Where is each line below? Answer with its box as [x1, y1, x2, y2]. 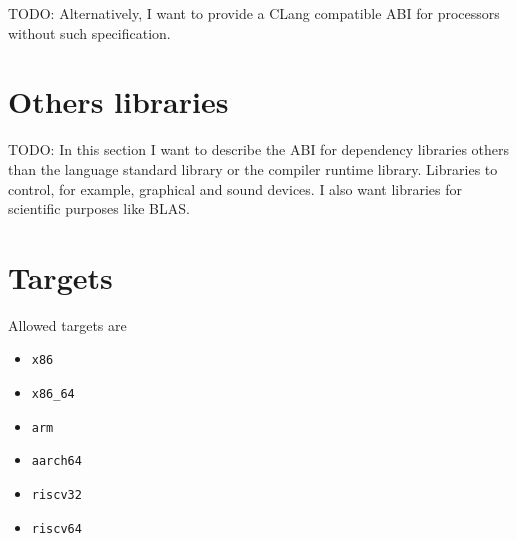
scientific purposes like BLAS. [8, 198, 190, 219]
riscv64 [31, 521, 82, 536]
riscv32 [31, 488, 82, 503]
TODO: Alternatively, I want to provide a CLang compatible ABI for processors [8, 3, 500, 23]
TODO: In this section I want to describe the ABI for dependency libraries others [8, 139, 510, 160]
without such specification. [8, 22, 171, 43]
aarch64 [31, 454, 82, 469]
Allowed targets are [8, 314, 127, 335]
